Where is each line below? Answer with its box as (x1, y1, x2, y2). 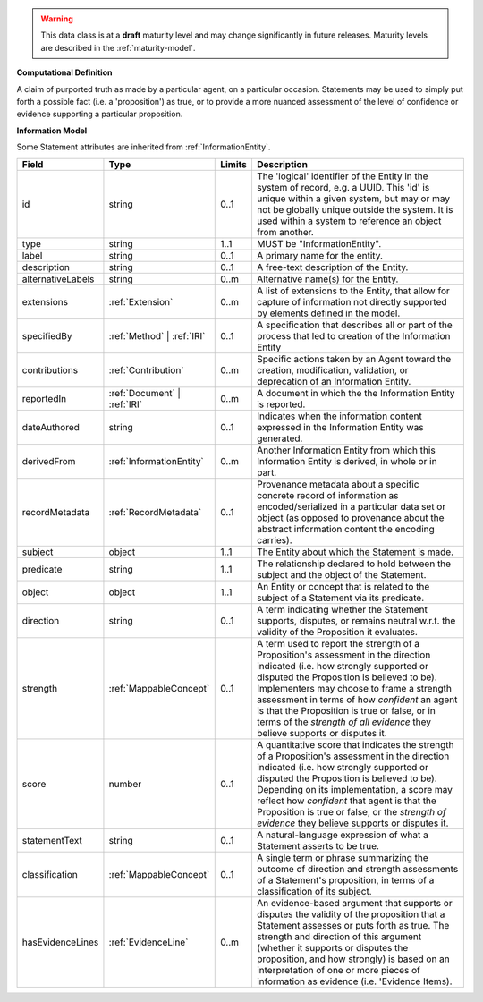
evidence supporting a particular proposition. (16, 108, 183, 120)
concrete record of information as (256, 488, 399, 501)
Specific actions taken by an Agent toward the (256, 352, 452, 365)
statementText (21, 834, 82, 846)
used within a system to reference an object (256, 215, 442, 227)
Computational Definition (16, 67, 113, 78)
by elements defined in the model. (256, 307, 401, 319)
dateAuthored (21, 420, 80, 433)
